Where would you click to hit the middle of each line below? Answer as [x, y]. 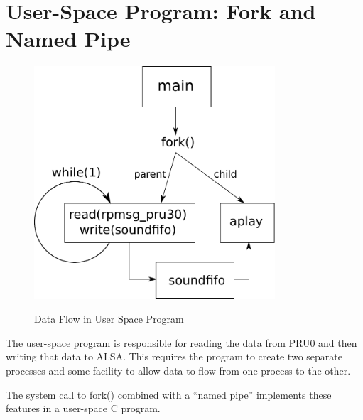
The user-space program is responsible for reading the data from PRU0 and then [181, 342]
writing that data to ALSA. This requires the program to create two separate [174, 356]
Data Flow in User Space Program [109, 319]
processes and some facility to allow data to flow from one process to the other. [178, 370]
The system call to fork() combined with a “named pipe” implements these [169, 394]
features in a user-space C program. [83, 408]
